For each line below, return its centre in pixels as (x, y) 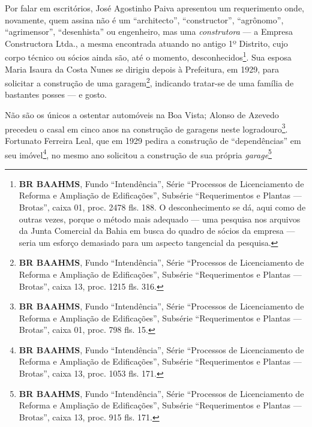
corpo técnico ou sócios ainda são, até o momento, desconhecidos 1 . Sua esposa (148, 56)
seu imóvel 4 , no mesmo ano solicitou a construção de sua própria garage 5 (138, 154)
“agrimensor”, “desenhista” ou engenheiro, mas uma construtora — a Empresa (149, 31)
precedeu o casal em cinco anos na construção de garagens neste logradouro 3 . (146, 128)
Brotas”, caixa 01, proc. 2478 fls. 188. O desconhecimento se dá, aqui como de (162, 207)
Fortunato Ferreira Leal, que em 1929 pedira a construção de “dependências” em (153, 140)
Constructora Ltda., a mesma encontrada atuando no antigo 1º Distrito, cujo (146, 43)
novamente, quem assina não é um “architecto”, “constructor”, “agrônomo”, (144, 19)
